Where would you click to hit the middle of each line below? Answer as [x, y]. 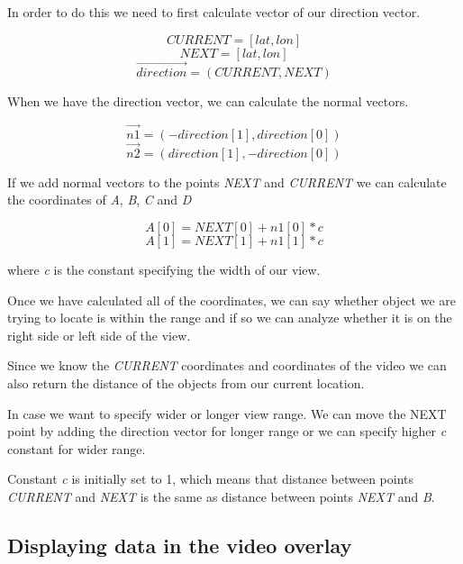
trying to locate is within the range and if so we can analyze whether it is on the [230, 318]
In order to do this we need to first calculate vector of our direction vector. [214, 12]
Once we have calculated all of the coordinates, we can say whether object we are [231, 300]
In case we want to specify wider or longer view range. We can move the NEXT [227, 413]
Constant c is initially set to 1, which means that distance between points [210, 479]
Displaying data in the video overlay [180, 545]
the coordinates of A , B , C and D [100, 200]
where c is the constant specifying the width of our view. [164, 270]
